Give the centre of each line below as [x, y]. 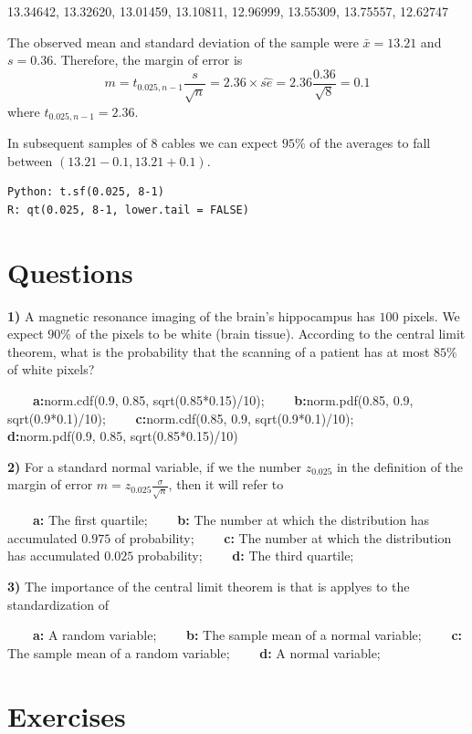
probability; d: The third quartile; [246, 556]
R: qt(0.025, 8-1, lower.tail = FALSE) [128, 210]
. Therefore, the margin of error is [148, 60]
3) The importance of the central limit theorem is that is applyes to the [209, 587]
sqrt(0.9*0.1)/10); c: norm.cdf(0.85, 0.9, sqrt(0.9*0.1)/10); [181, 418]
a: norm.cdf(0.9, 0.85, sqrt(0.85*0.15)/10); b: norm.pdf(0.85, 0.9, [223, 399]
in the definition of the [400, 466]
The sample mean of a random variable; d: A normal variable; [194, 652]
